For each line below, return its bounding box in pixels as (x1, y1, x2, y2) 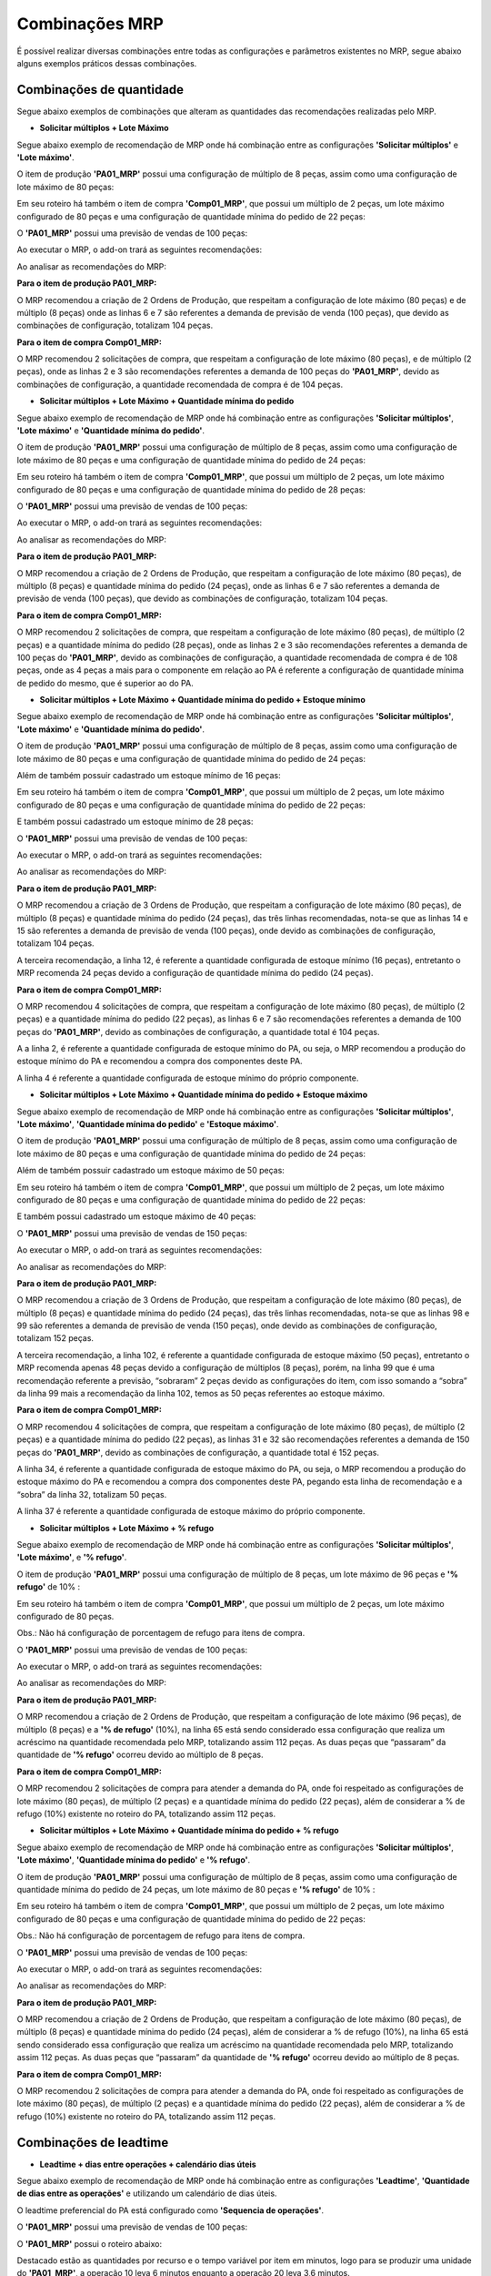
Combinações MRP (16, 14, 164, 34)
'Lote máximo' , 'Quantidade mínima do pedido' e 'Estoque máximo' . (16, 1119, 279, 1130)
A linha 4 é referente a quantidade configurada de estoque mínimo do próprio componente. (16, 1072, 359, 1083)
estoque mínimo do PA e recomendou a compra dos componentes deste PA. (16, 1056, 304, 1067)
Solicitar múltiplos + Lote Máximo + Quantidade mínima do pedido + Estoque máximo (39, 1089, 368, 1101)
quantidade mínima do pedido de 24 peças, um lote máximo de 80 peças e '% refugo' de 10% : (16, 1884, 376, 1895)
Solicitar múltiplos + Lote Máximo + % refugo (39, 1522, 214, 1533)
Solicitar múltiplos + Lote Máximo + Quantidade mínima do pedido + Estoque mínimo (39, 695, 366, 706)
